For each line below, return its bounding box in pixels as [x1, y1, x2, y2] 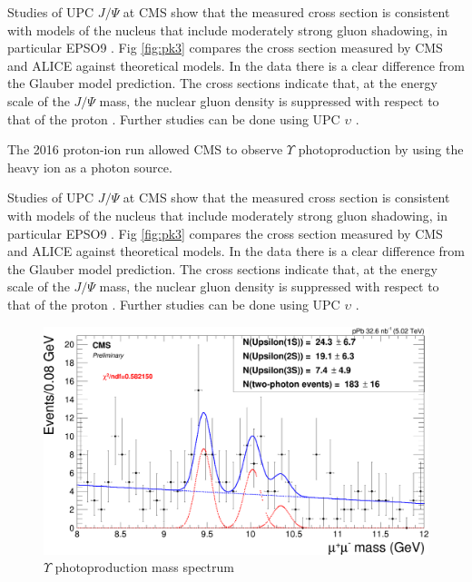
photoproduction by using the [298, 140, 464, 159]
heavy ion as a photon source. [7, 157, 172, 176]
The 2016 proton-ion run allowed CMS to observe [7, 140, 283, 159]
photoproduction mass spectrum [54, 557, 234, 577]
